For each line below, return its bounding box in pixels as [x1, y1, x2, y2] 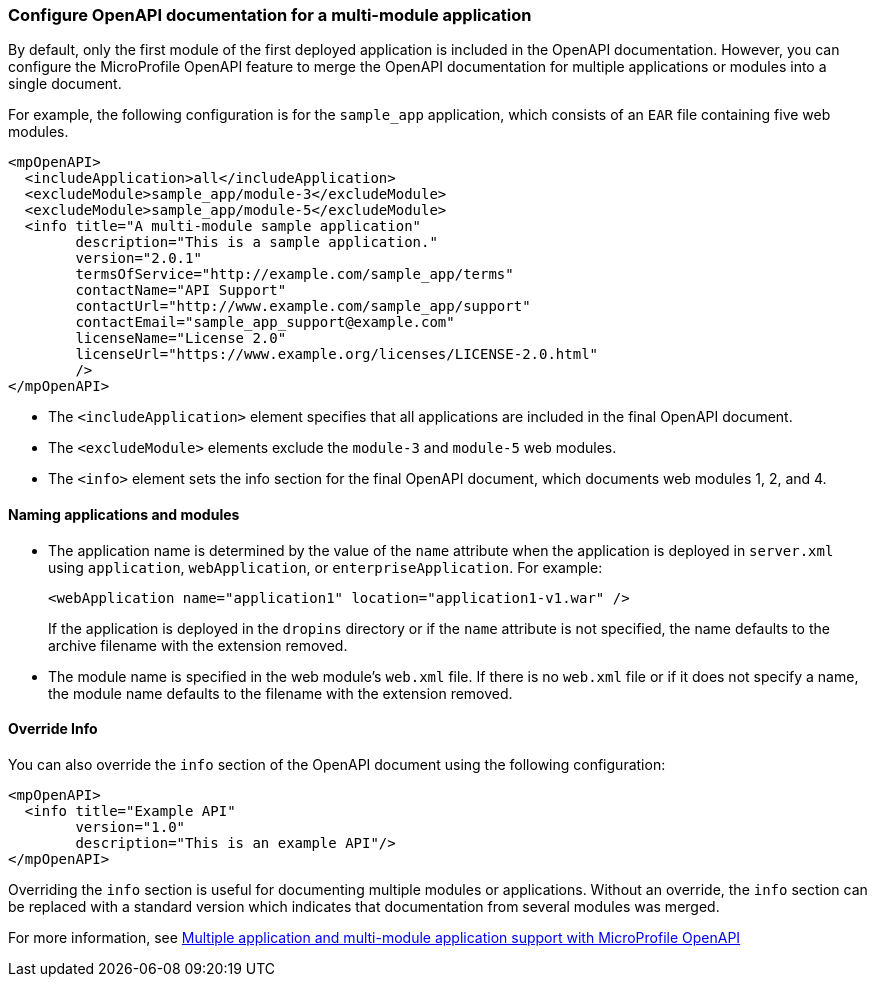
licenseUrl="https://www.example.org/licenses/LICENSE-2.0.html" [75, 346, 599, 363]
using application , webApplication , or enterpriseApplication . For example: [48, 558, 603, 576]
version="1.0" [75, 818, 186, 835]
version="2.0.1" [75, 250, 202, 267]
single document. [8, 75, 122, 93]
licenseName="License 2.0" [75, 330, 287, 347]
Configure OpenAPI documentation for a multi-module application [8, 5, 532, 25]
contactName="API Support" [75, 282, 287, 299]
